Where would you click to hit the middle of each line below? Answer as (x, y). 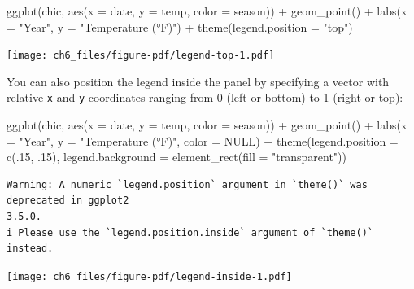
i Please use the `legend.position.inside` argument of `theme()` (190, 232)
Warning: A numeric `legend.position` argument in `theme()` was (187, 184)
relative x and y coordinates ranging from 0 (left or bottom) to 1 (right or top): (205, 97)
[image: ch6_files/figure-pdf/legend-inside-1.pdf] (149, 276)
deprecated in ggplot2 (68, 201)
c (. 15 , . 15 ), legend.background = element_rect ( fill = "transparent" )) (176, 157)
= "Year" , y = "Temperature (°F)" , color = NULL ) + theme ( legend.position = (203, 140)
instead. (30, 249)
